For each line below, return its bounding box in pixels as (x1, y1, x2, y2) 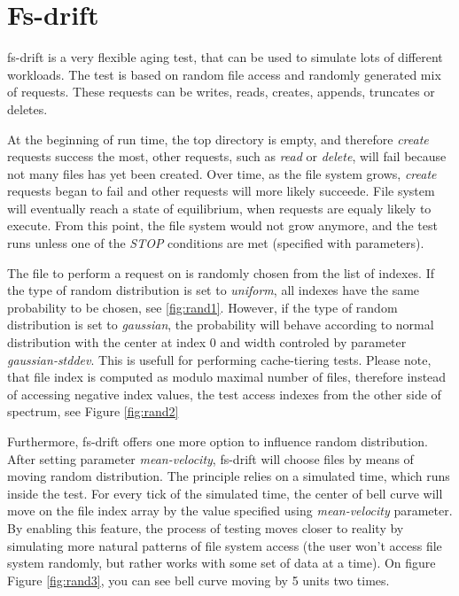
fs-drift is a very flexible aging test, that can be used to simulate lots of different (7, 48, 443, 66)
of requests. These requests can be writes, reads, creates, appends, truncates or (7, 82, 435, 101)
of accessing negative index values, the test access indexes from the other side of (7, 384, 441, 403)
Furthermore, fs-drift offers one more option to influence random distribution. (7, 432, 428, 450)
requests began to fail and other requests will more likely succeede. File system (7, 182, 435, 200)
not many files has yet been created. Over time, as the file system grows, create (7, 164, 437, 182)
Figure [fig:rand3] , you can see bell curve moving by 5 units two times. (7, 570, 390, 589)
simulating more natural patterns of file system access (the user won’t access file (7, 536, 442, 554)
